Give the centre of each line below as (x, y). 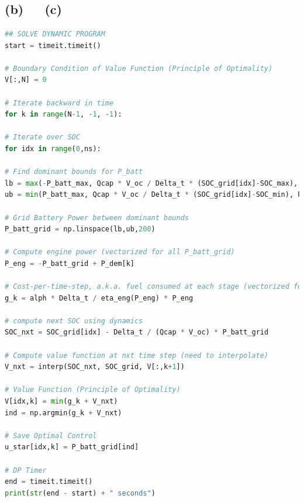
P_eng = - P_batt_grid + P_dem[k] (70, 263)
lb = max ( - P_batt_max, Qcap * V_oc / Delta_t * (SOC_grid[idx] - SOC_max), (151, 183)
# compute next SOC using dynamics (74, 321)
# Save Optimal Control (51, 436)
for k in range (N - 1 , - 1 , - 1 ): (63, 115)
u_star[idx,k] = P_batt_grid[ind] (72, 447)
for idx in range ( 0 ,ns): (53, 148)
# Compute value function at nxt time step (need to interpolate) (137, 355)
